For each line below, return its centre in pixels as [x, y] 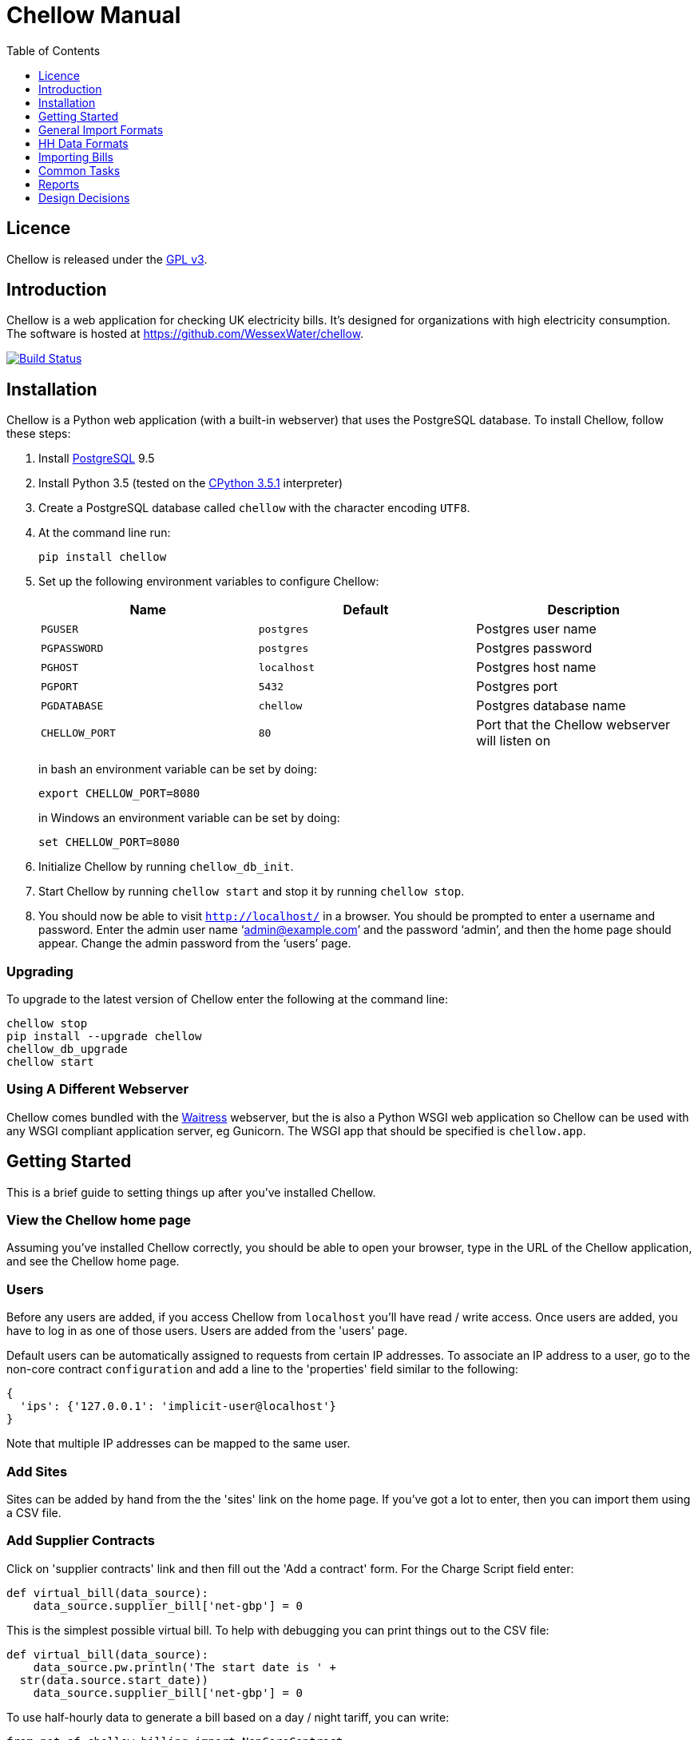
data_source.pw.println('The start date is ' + [185, 1667]
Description [583, 610]
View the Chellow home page [99, 1220]
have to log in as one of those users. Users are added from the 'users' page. [207, 1331]
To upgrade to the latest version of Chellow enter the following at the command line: [228, 999]
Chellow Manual [94, 15]
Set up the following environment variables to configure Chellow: [209, 582]
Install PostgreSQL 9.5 [97, 459]
